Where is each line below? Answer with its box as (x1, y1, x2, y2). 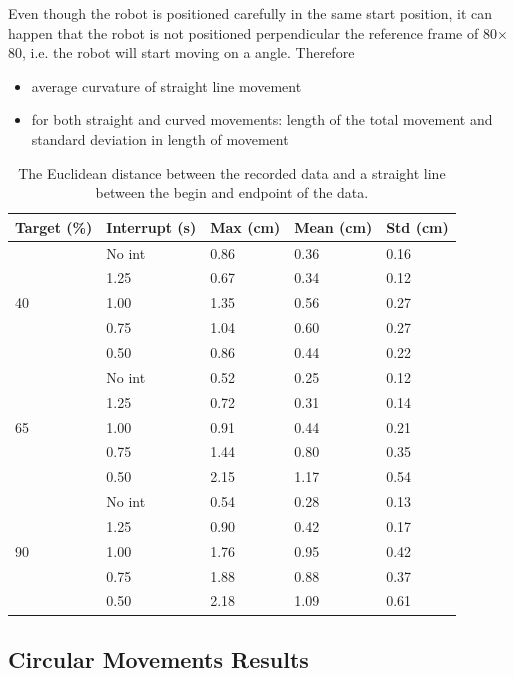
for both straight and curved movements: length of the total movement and (31, 109, 493, 130)
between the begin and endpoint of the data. (95, 182, 369, 203)
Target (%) (15, 216, 93, 237)
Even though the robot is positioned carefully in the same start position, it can (8, 3, 493, 23)
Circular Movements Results (8, 643, 309, 674)
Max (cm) (210, 216, 281, 237)
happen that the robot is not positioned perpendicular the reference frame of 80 (8, 22, 497, 43)
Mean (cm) (294, 216, 373, 237)
